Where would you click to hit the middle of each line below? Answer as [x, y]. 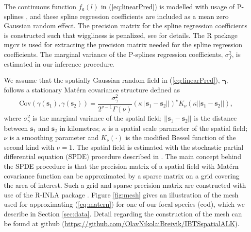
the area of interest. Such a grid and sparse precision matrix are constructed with [125, 185]
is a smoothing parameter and [54, 137]
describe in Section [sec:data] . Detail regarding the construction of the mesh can [123, 214]
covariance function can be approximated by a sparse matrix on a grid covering [122, 175]
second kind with [29, 147]
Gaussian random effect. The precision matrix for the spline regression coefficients [126, 26]
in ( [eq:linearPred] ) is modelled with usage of [168, 6]
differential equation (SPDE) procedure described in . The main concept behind [123, 156]
